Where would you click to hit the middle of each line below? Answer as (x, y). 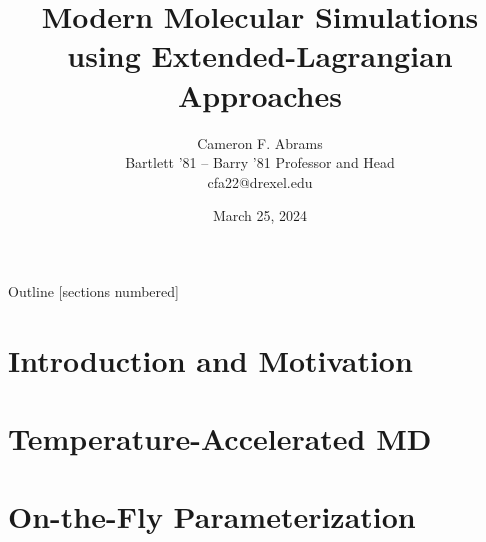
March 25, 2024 (260, 215)
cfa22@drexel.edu (260, 181)
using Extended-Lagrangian (260, 55)
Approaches (260, 94)
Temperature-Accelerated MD (220, 438)
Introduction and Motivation (210, 359)
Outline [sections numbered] (93, 290)
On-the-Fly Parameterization (212, 516)
